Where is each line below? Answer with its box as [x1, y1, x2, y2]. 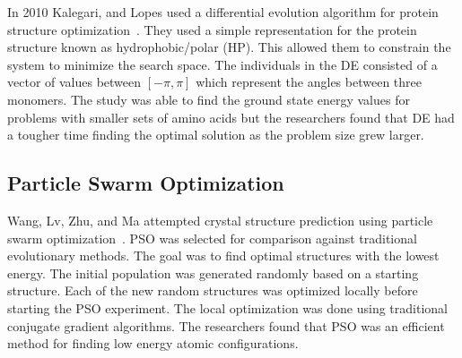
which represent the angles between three [196, 72, 422, 91]
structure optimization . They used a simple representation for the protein [7, 20, 417, 38]
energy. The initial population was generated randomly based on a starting [7, 263, 419, 282]
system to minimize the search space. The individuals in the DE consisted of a [7, 55, 438, 73]
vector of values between [7, 72, 142, 91]
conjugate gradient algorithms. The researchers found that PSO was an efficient [7, 316, 445, 335]
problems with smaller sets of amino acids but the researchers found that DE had [7, 107, 455, 126]
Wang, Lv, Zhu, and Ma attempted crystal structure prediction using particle [7, 210, 433, 229]
